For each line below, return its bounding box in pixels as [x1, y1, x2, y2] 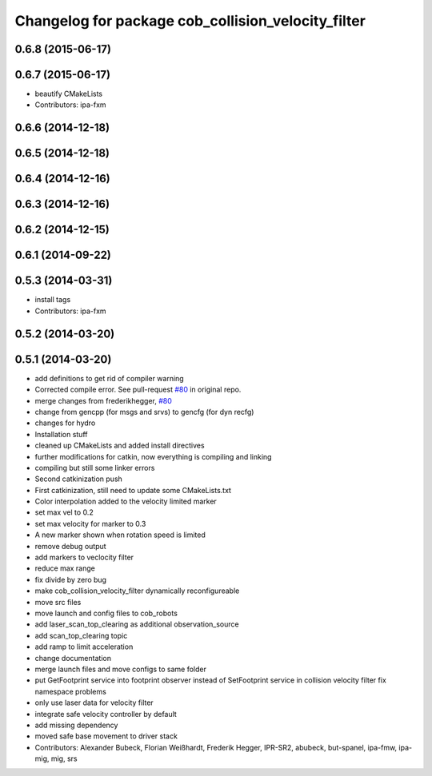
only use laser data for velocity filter [34, 698, 154, 707]
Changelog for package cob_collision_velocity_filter [14, 12, 366, 30]
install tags [34, 295, 71, 304]
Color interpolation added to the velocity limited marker [34, 496, 218, 507]
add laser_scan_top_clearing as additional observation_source [34, 619, 239, 629]
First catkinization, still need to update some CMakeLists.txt [34, 485, 232, 495]
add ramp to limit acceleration [34, 642, 134, 651]
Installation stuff [34, 429, 88, 439]
